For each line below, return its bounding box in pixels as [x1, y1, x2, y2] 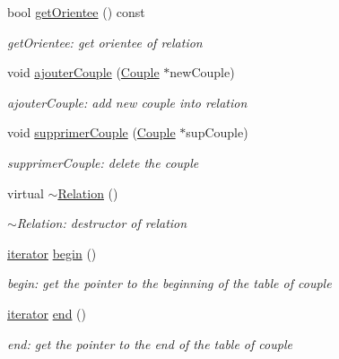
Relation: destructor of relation [16, 214, 187, 232]
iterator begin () [7, 243, 97, 262]
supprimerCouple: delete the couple [7, 153, 199, 171]
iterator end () [7, 303, 87, 322]
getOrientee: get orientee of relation [7, 32, 203, 51]
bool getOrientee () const [7, 3, 145, 21]
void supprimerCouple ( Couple [7, 123, 176, 142]
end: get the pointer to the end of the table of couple [7, 334, 292, 353]
